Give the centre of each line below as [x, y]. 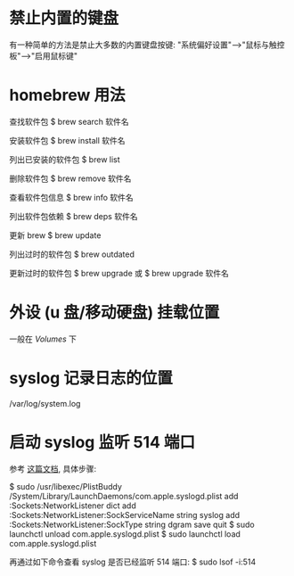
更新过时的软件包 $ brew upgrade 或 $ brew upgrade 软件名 [119, 273]
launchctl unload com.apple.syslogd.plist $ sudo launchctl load [125, 534]
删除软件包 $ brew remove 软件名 [70, 178]
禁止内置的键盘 [64, 18]
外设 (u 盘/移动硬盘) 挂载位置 [114, 313]
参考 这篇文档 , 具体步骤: [53, 468]
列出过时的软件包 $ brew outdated [72, 254]
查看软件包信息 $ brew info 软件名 [71, 197]
